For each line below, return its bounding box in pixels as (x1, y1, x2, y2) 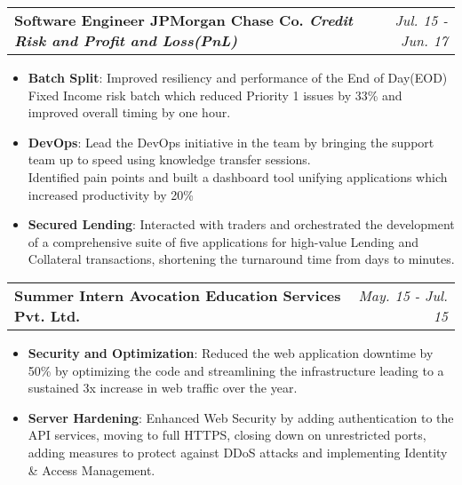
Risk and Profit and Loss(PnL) (14, 30, 238, 51)
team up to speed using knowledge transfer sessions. (28, 150, 311, 169)
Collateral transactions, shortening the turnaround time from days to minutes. (28, 250, 455, 268)
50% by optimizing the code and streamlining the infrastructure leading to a (28, 361, 444, 379)
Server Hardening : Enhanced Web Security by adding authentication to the (28, 408, 454, 426)
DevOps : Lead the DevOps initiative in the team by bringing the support (28, 132, 434, 151)
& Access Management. (28, 460, 155, 479)
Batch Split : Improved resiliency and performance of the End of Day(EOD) (28, 68, 448, 86)
